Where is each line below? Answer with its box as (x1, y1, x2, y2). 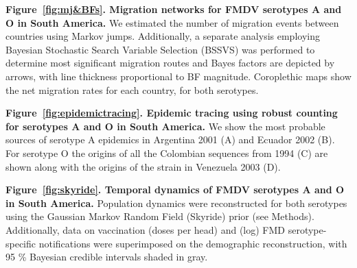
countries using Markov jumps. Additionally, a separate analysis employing (5, 29, 320, 43)
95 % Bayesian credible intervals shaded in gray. (5, 249, 208, 264)
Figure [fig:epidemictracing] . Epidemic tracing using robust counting (5, 106, 338, 120)
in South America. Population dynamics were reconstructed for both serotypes (5, 195, 347, 210)
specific (5, 236, 36, 250)
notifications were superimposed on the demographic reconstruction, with (38, 236, 347, 250)
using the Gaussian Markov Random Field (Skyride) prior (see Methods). (5, 209, 314, 223)
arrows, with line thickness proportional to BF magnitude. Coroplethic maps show (5, 69, 352, 83)
